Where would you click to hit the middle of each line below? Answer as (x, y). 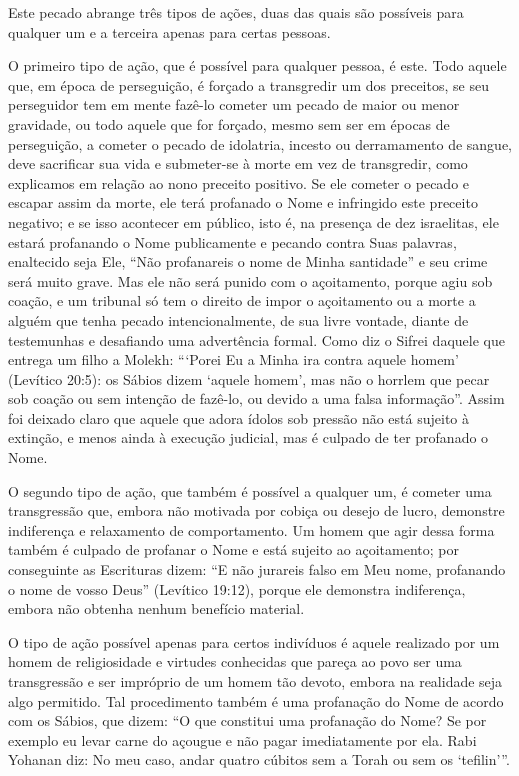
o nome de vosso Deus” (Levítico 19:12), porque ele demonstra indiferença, (237, 588)
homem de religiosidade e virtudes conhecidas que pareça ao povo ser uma (235, 661)
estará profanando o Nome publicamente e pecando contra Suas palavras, (232, 241)
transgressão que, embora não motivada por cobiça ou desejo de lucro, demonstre (256, 510)
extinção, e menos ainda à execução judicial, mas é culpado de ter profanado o (248, 437)
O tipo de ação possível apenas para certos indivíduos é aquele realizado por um (254, 641)
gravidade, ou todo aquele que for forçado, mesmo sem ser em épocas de (229, 123)
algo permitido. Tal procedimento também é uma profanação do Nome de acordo (256, 700)
